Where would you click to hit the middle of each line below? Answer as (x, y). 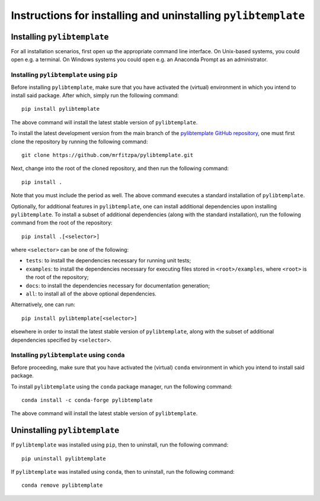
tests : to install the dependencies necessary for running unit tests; (108, 261)
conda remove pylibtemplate (62, 485)
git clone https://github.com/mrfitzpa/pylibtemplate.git (108, 155)
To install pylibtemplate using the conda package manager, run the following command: (122, 386)
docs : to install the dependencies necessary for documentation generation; (118, 285)
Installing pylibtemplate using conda (68, 355)
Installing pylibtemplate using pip (64, 75)
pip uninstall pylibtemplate (64, 458)
